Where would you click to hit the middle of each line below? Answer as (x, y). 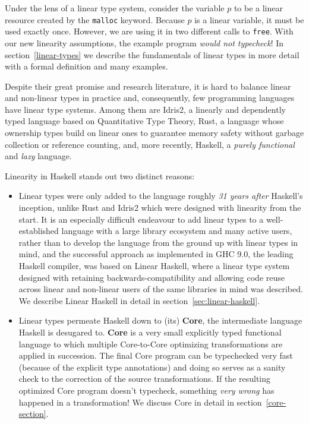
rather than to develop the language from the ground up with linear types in (158, 242)
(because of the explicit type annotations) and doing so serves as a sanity (152, 367)
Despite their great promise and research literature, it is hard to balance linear (148, 86)
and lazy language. (38, 156)
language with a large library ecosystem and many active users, (177, 231)
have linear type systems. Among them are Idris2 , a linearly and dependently (145, 109)
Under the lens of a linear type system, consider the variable (115, 8)
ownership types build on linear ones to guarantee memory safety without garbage (154, 133)
